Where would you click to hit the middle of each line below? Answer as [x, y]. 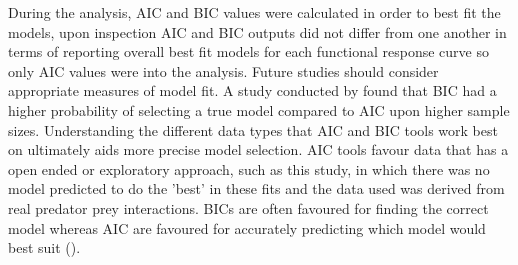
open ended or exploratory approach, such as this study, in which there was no [249, 168]
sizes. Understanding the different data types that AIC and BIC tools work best [253, 129]
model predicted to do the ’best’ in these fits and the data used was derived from [256, 188]
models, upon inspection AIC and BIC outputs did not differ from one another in [257, 31]
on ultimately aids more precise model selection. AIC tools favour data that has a [258, 149]
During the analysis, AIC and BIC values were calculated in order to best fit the [254, 12]
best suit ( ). [44, 247]
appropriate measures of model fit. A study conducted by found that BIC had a [252, 90]
